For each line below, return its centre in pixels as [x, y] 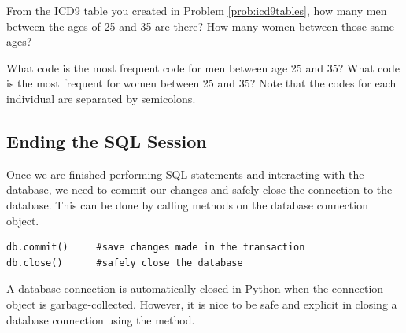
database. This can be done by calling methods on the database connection [187, 204]
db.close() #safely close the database [125, 263]
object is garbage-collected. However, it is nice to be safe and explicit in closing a [202, 303]
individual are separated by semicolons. [101, 98]
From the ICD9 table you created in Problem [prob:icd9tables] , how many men [197, 10]
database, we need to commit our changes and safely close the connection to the [199, 189]
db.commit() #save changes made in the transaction [156, 248]
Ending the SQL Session [107, 141]
